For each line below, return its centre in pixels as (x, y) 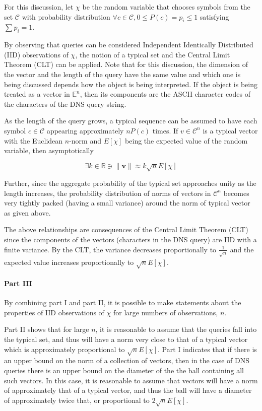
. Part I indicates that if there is (207, 349)
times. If (165, 130)
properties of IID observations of (54, 312)
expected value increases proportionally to (69, 262)
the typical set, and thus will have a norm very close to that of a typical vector (126, 339)
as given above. (27, 212)
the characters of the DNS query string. (65, 104)
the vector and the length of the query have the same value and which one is (122, 74)
